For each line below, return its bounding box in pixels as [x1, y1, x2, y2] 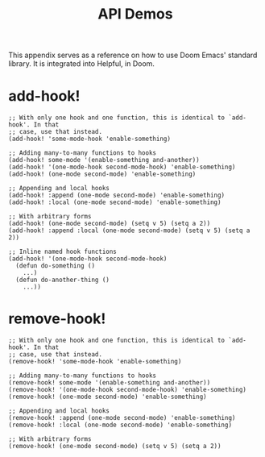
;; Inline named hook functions [8, 247, 117, 256]
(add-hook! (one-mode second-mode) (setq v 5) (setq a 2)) [8, 219, 211, 228]
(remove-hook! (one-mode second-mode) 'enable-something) [8, 393, 207, 401]
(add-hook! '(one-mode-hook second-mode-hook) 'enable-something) [8, 163, 236, 172]
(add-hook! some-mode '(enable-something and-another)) [8, 156, 200, 164]
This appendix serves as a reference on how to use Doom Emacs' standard [8, 50, 258, 60]
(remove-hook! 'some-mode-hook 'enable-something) [8, 358, 182, 366]
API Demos [97, 5, 173, 23]
